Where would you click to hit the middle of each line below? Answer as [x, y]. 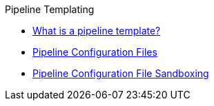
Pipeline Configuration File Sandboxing [121, 73]
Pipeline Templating [50, 9]
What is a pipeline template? [97, 31]
